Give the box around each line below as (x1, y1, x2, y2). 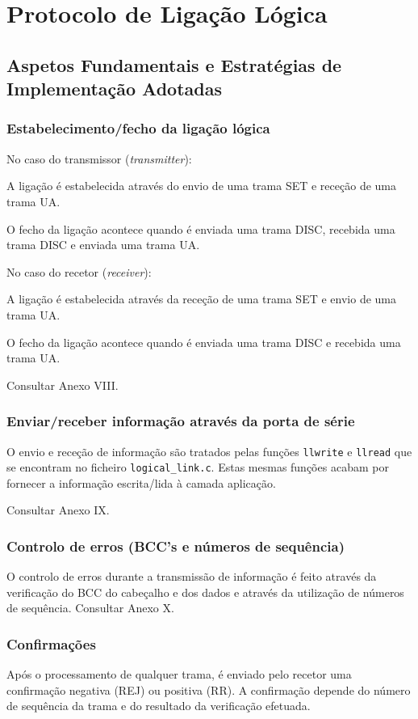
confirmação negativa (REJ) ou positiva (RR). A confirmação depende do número (6, 681, 411, 698)
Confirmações (6, 633, 96, 653)
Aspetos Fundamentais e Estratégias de (6, 52, 342, 77)
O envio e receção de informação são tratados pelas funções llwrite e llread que (6, 442, 412, 459)
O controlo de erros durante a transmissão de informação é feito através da (6, 568, 377, 585)
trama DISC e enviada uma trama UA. (6, 236, 200, 253)
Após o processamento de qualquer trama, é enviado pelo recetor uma (6, 666, 352, 683)
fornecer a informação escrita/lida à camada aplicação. (6, 474, 276, 491)
